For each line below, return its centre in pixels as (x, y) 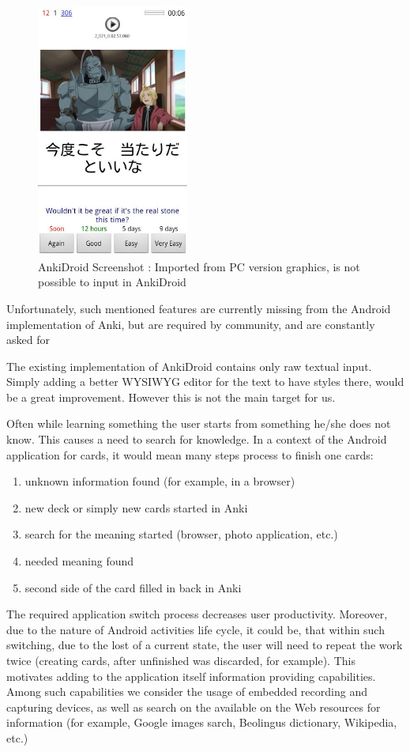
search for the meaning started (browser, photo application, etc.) (181, 534)
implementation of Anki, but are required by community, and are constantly (191, 324)
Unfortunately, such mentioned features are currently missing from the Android (199, 308)
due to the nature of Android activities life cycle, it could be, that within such (196, 629)
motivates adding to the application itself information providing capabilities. (191, 676)
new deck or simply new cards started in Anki (136, 507)
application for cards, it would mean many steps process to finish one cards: (190, 454)
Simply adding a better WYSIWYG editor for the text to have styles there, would (205, 382)
